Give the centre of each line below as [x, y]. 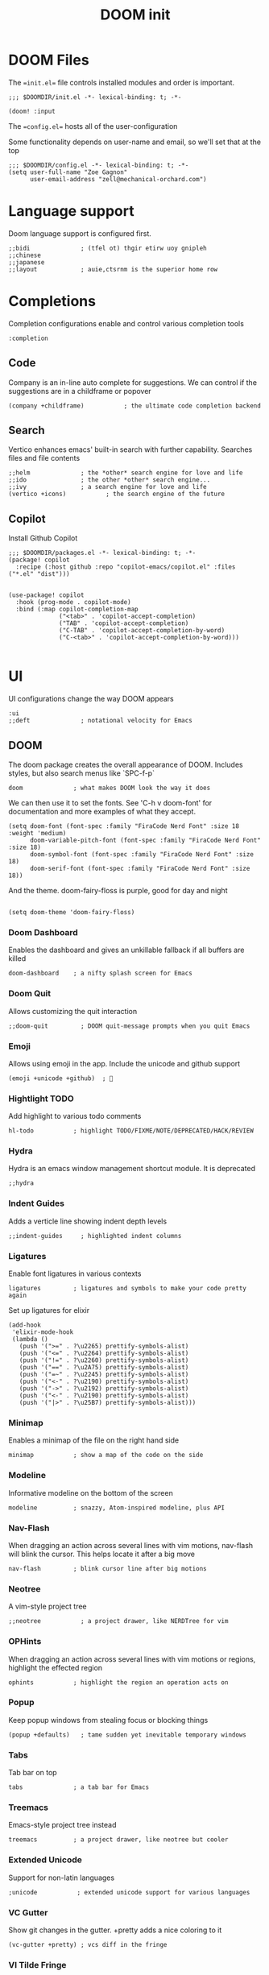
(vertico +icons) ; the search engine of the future [117, 494]
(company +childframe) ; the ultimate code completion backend [135, 406]
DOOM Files [49, 60]
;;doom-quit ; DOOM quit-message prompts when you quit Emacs [129, 1026]
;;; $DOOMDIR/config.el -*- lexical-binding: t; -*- [99, 165]
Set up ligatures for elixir [49, 1310]
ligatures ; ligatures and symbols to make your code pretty [128, 1289]
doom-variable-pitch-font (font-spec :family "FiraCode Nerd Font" [145, 840]
